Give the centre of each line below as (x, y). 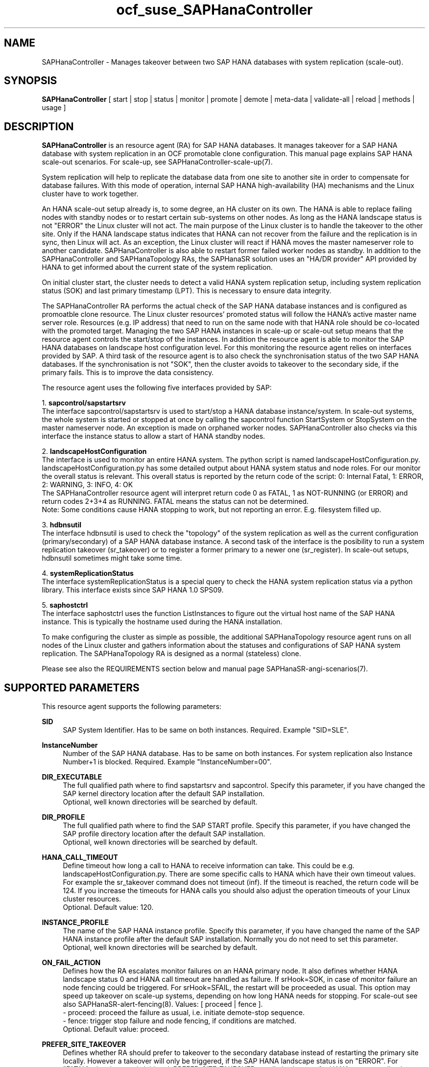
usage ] (54, 108)
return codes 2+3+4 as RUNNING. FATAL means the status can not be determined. (175, 501)
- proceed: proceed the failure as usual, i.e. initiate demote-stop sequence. (184, 1013)
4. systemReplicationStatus (88, 573)
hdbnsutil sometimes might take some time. (112, 558)
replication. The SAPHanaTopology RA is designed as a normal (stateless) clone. (171, 654)
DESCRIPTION (39, 126)
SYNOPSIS (31, 81)
